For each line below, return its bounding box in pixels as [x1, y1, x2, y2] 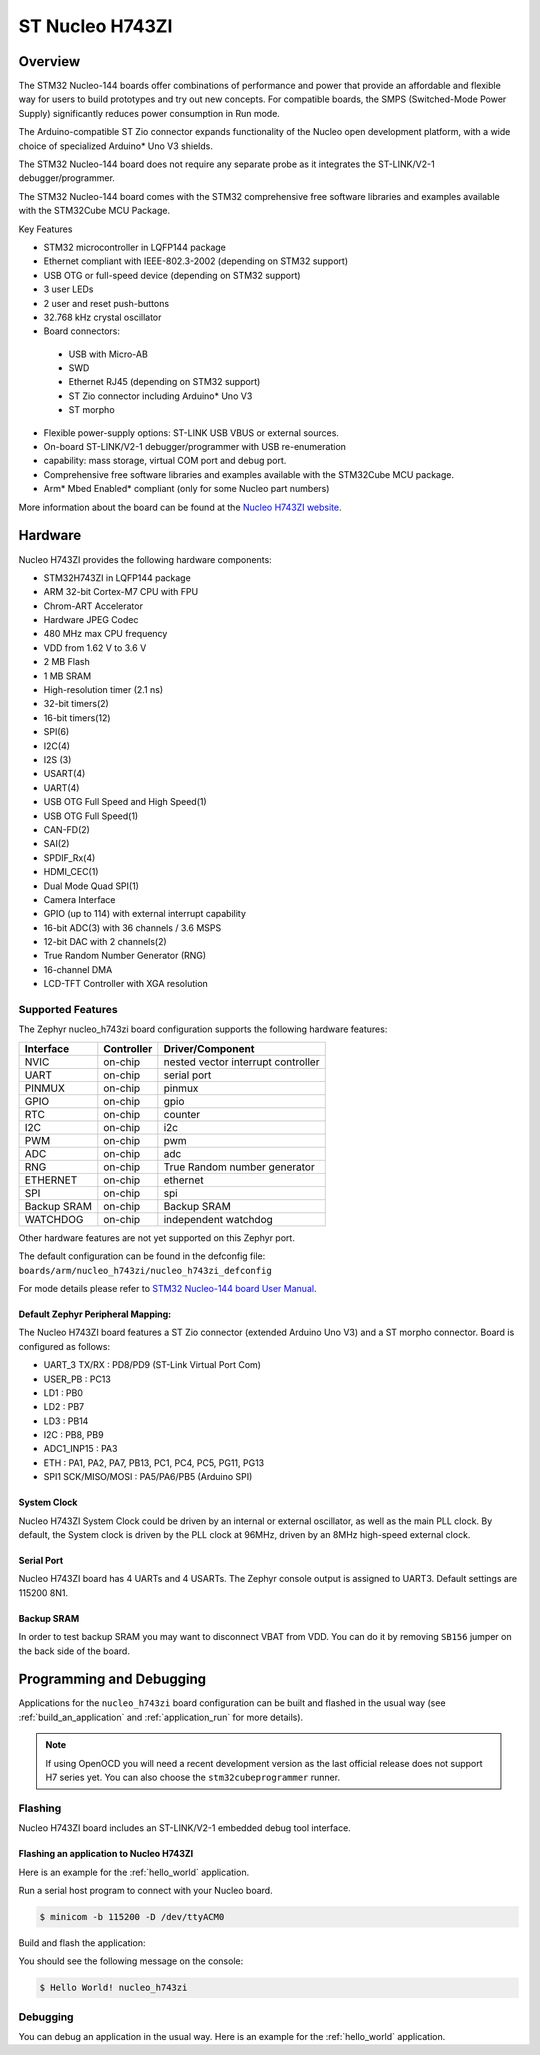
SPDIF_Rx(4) [43, 851, 96, 864]
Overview [18, 53, 81, 70]
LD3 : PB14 [43, 1415, 89, 1427]
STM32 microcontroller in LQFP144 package [43, 241, 227, 253]
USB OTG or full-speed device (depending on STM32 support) [43, 269, 301, 281]
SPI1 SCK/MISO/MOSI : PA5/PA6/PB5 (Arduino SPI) [43, 1471, 253, 1483]
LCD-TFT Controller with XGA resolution [43, 978, 209, 990]
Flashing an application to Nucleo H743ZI [18, 1848, 194, 1860]
